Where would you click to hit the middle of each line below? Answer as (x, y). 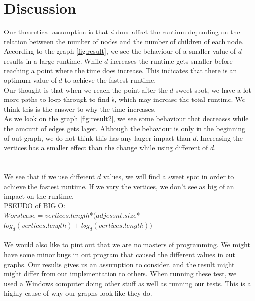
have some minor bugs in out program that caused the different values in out (120, 254)
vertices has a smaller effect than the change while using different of (106, 148)
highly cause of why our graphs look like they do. (78, 293)
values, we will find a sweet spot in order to (169, 177)
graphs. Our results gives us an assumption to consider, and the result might (119, 264)
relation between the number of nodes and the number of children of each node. (124, 41)
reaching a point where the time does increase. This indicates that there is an (121, 70)
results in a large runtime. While (53, 60)
